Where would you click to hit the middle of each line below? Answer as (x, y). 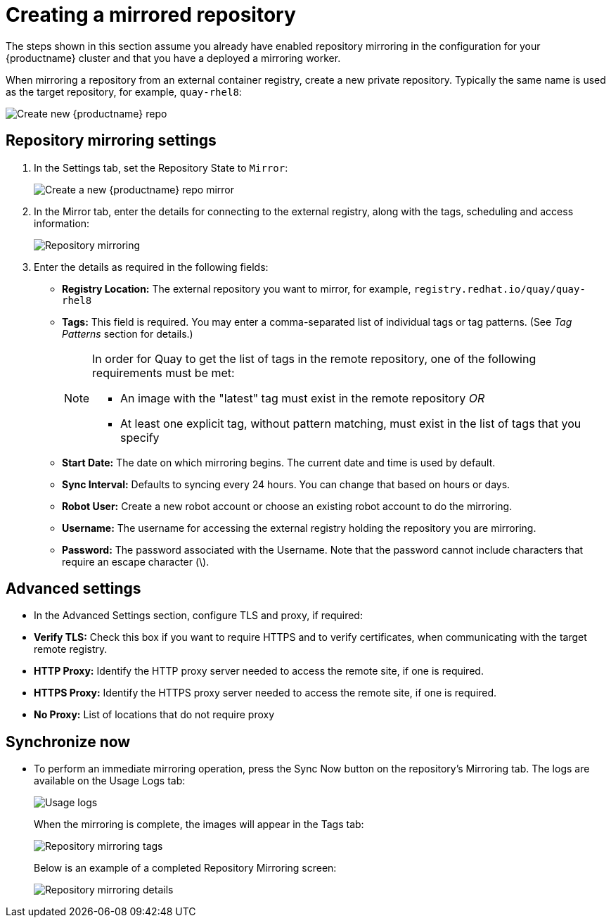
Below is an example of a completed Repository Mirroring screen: (185, 868)
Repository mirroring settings (111, 141)
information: (62, 223)
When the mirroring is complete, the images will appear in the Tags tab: (199, 825)
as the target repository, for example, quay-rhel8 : (124, 91)
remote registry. (71, 649)
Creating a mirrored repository (151, 15)
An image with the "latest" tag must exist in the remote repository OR (303, 398)
